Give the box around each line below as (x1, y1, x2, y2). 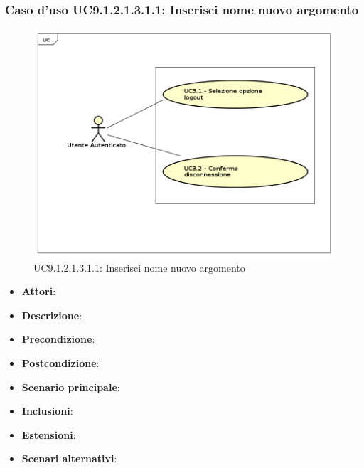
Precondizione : (21, 331, 95, 346)
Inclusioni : (21, 403, 73, 418)
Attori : (21, 284, 56, 299)
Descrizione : (21, 307, 82, 322)
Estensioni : (21, 427, 76, 442)
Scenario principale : (21, 379, 120, 394)
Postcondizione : (21, 356, 100, 371)
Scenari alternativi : (21, 451, 117, 466)
